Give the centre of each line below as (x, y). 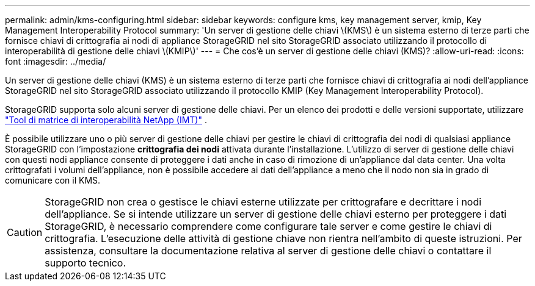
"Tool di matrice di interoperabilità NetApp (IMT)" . (106, 120)
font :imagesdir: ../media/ (56, 61)
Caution (25, 232)
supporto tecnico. (86, 263)
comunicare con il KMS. (53, 180)
